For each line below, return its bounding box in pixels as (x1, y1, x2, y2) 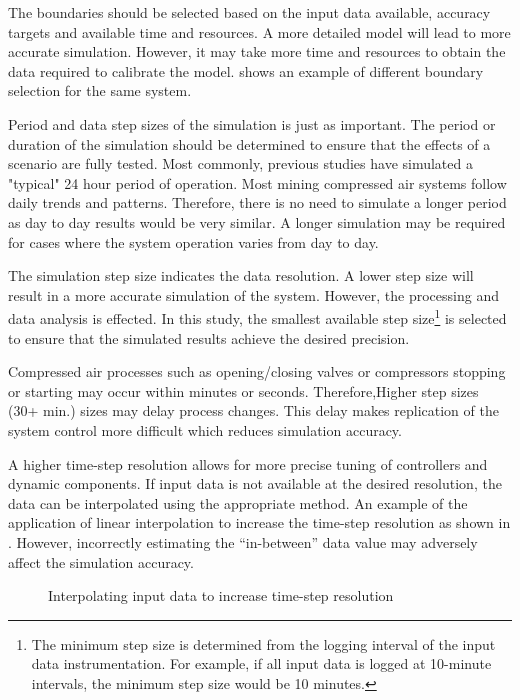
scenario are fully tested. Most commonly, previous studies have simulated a (8, 153, 473, 174)
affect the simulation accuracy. (8, 551, 194, 572)
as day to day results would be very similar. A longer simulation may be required (8, 211, 506, 232)
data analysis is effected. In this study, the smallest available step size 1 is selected (8, 305, 507, 328)
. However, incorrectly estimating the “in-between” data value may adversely (8, 531, 478, 552)
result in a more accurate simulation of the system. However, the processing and (8, 284, 499, 305)
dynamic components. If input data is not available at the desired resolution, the (8, 473, 502, 494)
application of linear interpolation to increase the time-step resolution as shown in (8, 512, 511, 533)
